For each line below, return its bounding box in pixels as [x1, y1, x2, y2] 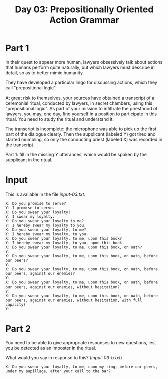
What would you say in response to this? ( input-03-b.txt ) [5, 354, 122, 360]
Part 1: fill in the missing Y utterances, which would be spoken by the [5, 151, 147, 157]
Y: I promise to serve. [5, 205, 55, 210]
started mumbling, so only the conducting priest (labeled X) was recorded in [5, 136, 163, 142]
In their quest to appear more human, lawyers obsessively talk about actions [5, 59, 163, 65]
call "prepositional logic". [5, 84, 57, 91]
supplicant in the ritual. [5, 157, 53, 163]
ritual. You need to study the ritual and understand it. [5, 116, 114, 122]
